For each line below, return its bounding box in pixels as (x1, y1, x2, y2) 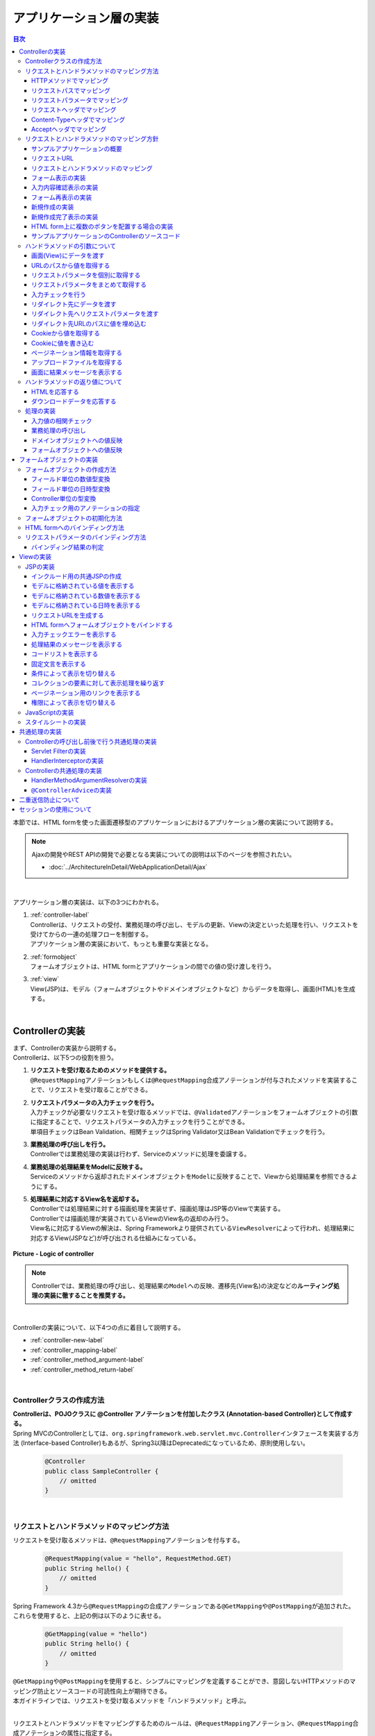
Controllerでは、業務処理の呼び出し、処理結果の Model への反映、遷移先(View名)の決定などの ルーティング (31, 1281, 334, 1290)
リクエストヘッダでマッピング (31, 106, 117, 114)
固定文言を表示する (31, 660, 86, 668)
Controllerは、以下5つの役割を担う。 (12, 1053, 118, 1062)
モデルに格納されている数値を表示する (31, 591, 141, 600)
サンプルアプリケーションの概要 (31, 144, 123, 153)
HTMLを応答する (31, 387, 80, 396)
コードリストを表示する (31, 650, 99, 658)
